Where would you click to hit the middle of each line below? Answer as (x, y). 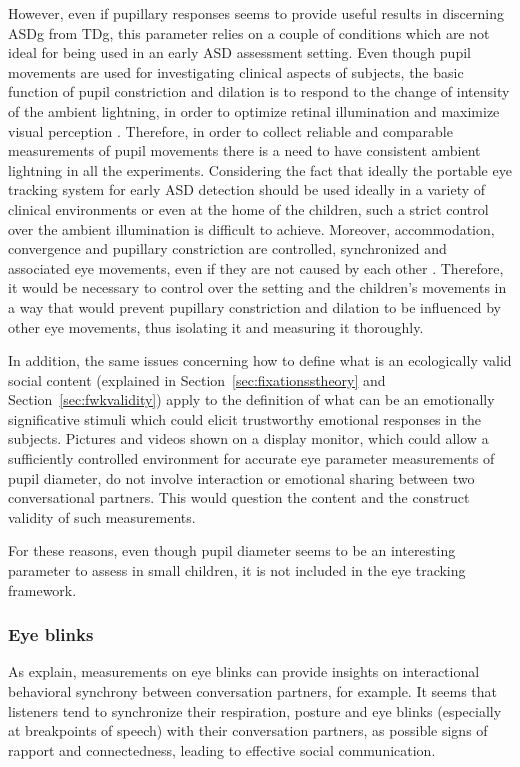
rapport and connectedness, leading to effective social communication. (222, 749)
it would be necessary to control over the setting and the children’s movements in (257, 287)
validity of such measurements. (102, 516)
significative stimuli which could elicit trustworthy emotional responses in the (245, 418)
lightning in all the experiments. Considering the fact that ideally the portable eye (260, 169)
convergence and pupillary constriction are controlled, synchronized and (227, 248)
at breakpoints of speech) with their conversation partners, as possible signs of (248, 730)
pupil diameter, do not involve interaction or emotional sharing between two (241, 477)
